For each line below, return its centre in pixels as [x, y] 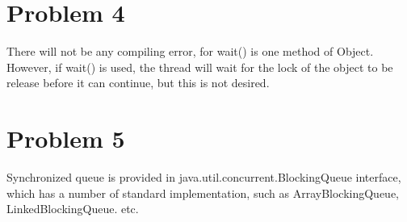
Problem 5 [66, 138]
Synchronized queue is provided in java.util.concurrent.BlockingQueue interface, [204, 177]
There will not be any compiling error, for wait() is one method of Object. [190, 51]
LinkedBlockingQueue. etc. [73, 209]
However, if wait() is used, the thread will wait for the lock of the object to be [200, 67]
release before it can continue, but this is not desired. [138, 83]
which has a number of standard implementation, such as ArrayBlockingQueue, [203, 193]
